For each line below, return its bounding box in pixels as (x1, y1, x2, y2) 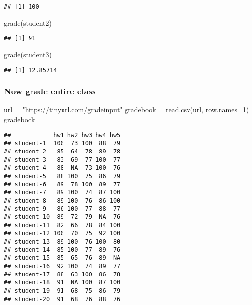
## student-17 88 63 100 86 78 (4, 271, 121, 278)
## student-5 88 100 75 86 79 (4, 172, 121, 180)
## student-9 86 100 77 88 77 (4, 205, 121, 213)
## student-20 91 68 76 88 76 (4, 295, 121, 303)
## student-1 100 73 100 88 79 (4, 140, 121, 147)
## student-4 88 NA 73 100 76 (4, 164, 121, 172)
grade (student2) (4, 17, 52, 28)
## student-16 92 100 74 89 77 (4, 263, 121, 270)
